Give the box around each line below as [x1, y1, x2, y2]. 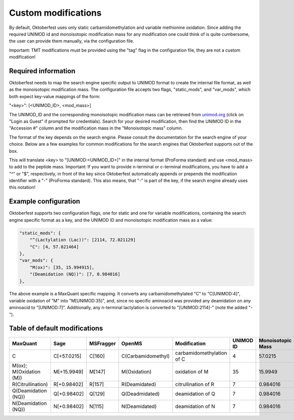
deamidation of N [175, 403, 216, 410]
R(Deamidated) [121, 381, 156, 388]
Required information [9, 67, 75, 75]
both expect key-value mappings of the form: [9, 93, 100, 99]
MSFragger [89, 340, 116, 347]
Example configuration [9, 197, 80, 206]
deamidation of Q [175, 390, 216, 397]
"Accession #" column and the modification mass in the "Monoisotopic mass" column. [9, 125, 183, 131]
